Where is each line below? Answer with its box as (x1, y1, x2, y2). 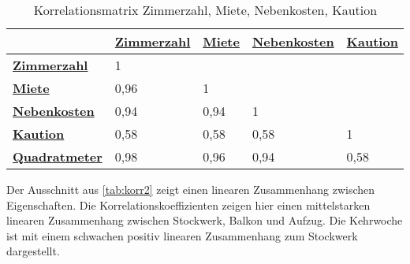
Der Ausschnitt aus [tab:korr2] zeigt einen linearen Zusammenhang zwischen (6, 181, 375, 197)
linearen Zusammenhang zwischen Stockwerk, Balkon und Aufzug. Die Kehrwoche (6, 212, 403, 229)
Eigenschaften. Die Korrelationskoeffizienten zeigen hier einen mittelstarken (6, 196, 371, 213)
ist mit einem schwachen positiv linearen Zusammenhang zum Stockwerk (6, 227, 358, 244)
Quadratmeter (13, 147, 102, 165)
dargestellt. (6, 243, 60, 259)
